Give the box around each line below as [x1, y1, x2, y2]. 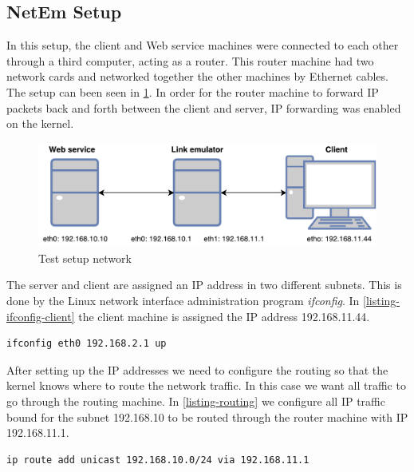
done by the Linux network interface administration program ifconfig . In [6, 292, 360, 308]
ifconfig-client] [6, 307, 75, 324]
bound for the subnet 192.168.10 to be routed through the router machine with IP [6, 408, 408, 425]
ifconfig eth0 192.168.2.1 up [6, 338, 167, 350]
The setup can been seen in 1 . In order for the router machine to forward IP [6, 83, 379, 100]
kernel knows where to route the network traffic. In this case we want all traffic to [6, 377, 406, 394]
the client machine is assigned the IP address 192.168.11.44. [78, 307, 370, 324]
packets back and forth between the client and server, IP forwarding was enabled [6, 99, 401, 116]
